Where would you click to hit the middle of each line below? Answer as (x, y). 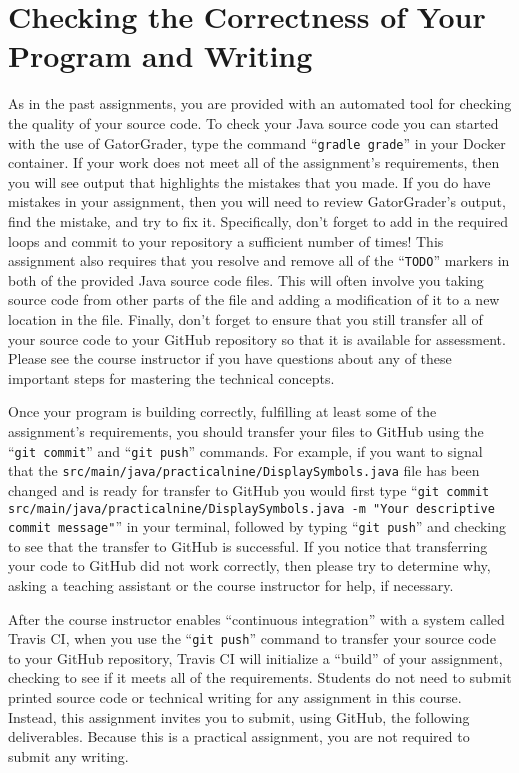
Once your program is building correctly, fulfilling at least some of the (222, 411)
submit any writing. (68, 755)
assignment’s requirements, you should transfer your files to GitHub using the (246, 430)
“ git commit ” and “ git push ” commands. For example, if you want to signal (245, 450)
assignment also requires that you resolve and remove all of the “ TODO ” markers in (259, 260)
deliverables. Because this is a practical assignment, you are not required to (239, 736)
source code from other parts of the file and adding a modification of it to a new (254, 299)
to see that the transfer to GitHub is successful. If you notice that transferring (248, 545)
